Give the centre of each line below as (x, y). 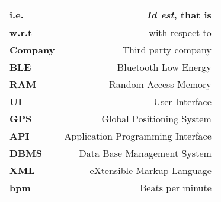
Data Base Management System (145, 153)
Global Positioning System (156, 119)
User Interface (182, 101)
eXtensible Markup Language (150, 170)
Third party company (167, 50)
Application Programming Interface (138, 136)
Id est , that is (179, 15)
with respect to (180, 32)
